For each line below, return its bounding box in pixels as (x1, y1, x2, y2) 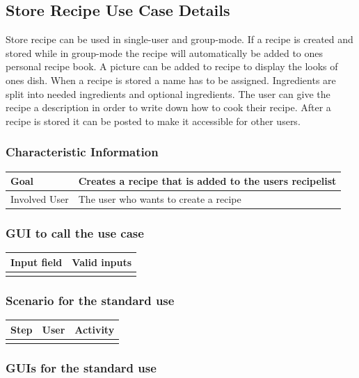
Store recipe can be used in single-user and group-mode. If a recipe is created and (6, 32, 353, 47)
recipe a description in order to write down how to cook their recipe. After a (6, 100, 331, 115)
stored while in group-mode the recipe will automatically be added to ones (6, 45, 324, 60)
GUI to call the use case (6, 224, 144, 241)
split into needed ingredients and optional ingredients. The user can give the (6, 86, 330, 101)
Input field (10, 254, 63, 269)
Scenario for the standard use (6, 292, 175, 309)
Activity (74, 322, 115, 336)
